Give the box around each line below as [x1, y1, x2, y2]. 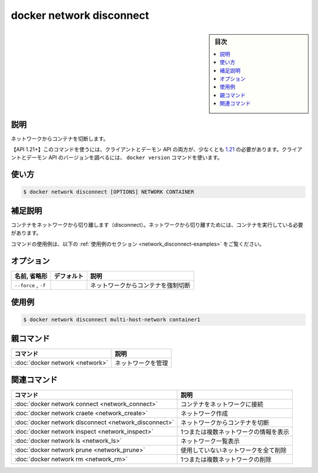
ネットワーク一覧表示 [180, 437, 240, 445]
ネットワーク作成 [180, 409, 228, 418]
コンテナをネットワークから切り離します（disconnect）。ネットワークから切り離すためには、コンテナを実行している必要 [11, 221, 303, 228]
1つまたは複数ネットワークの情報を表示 [180, 428, 290, 436]
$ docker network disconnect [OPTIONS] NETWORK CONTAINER [23, 188, 194, 196]
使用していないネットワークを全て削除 [180, 446, 287, 455]
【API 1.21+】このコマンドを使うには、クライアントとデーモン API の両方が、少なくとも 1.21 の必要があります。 [11, 146, 282, 153]
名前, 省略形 [14, 272, 48, 280]
